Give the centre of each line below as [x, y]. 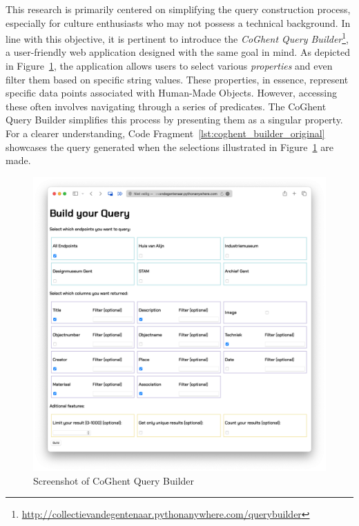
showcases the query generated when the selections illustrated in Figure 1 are [169, 146]
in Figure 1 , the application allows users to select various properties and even [169, 66]
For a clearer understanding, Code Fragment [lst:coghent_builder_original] [165, 133]
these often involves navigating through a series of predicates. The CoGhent [166, 106]
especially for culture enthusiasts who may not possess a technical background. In [178, 22]
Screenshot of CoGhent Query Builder [114, 480]
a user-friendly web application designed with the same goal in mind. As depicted [178, 52]
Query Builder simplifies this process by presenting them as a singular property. [174, 120]
